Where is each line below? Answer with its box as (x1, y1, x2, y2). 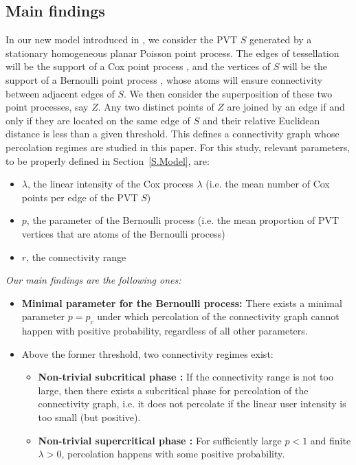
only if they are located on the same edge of (5, 113, 190, 127)
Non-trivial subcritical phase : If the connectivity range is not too (38, 370, 333, 384)
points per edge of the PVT (21, 190, 138, 204)
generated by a (249, 32, 312, 47)
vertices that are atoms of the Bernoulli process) (21, 226, 225, 240)
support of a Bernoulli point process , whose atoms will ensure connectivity (5, 72, 322, 87)
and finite (310, 433, 351, 447)
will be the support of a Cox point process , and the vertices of (5, 59, 271, 73)
